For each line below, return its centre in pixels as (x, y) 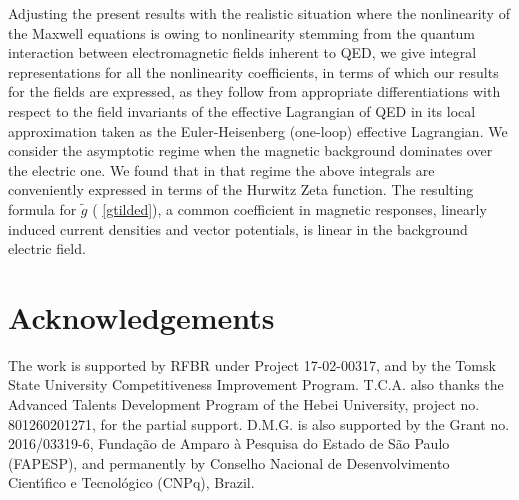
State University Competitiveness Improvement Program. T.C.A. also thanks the (256, 384)
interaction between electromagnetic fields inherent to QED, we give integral (242, 52)
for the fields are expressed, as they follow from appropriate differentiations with (254, 91)
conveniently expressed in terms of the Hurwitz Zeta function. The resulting (241, 189)
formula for (42, 208)
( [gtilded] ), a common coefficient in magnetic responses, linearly (289, 208)
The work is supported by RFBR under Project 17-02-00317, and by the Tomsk (252, 364)
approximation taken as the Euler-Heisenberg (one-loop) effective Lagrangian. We (258, 130)
